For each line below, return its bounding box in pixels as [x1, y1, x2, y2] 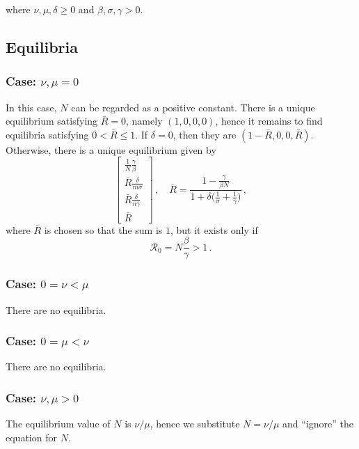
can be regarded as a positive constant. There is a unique [71, 100, 315, 114]
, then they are [173, 127, 237, 141]
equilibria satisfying [6, 127, 89, 141]
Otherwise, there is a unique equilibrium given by [6, 142, 216, 157]
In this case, [6, 100, 57, 114]
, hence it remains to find [215, 113, 323, 128]
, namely [126, 113, 163, 128]
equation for [6, 430, 57, 444]
